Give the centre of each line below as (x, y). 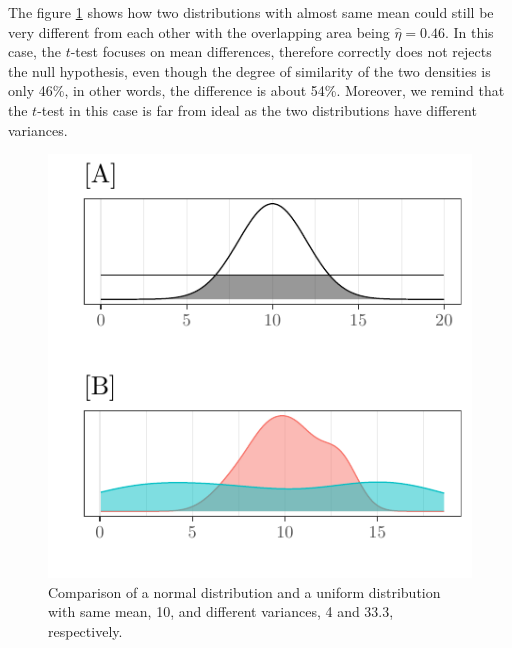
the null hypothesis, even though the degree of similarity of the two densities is (249, 70)
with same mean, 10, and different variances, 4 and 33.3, (221, 611)
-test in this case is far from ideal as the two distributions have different (257, 109)
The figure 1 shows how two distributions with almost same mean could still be (251, 12)
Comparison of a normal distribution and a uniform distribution (244, 591)
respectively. (85, 630)
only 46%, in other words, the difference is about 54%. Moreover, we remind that (256, 90)
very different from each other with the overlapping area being (199, 31)
